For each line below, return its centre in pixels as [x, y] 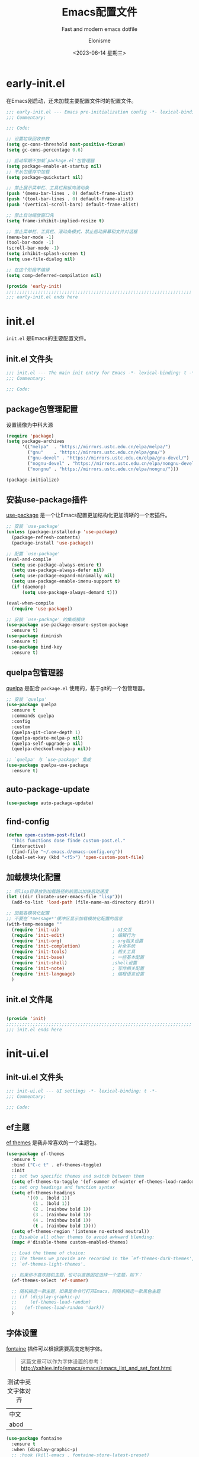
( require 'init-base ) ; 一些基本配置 [78, 958]
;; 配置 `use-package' [33, 553]
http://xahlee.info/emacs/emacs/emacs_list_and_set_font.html [96, 1368]
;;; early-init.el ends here [42, 297]
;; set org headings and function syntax [63, 1187]
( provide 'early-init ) [34, 286]
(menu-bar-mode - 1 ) [30, 237]
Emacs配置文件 [99, 12]
